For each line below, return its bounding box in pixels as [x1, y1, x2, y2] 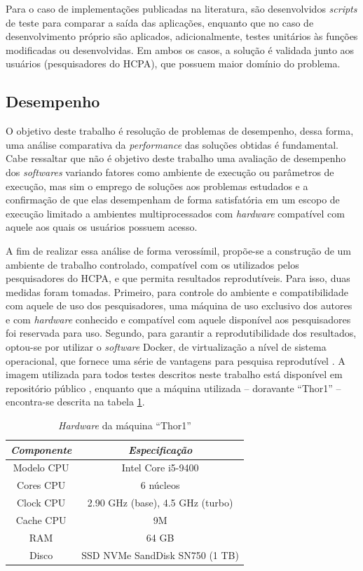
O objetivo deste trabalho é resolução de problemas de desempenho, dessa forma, [6, 123, 354, 138]
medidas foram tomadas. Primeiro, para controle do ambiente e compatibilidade [6, 284, 348, 299]
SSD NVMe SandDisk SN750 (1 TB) [81, 547, 239, 562]
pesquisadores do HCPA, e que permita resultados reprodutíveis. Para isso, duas [6, 271, 350, 285]
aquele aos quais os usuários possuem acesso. [6, 220, 198, 234]
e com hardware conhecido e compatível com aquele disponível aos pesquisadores [6, 311, 351, 326]
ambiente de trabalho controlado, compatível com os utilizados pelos [6, 257, 299, 271]
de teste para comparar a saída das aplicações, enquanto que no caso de [6, 15, 314, 29]
